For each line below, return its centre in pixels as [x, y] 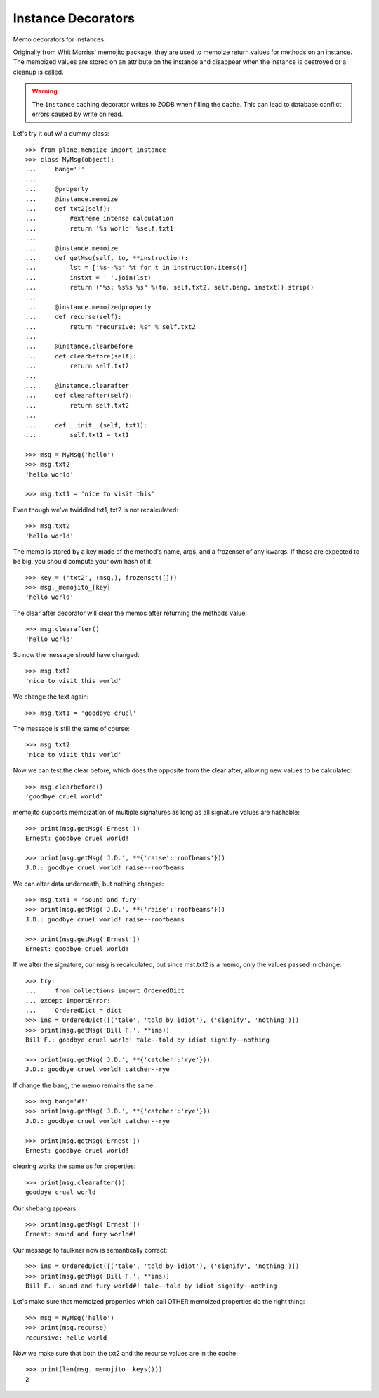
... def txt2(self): [68, 209]
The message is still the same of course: [71, 728]
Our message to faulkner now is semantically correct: [90, 1250]
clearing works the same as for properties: [74, 1166]
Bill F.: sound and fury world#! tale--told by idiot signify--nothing [151, 1286]
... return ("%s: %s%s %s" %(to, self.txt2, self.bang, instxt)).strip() [170, 287]
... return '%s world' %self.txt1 [100, 228]
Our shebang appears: [46, 1208]
